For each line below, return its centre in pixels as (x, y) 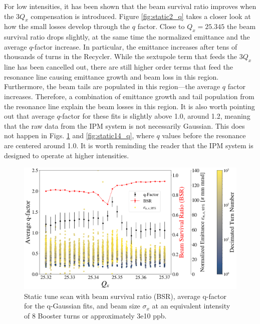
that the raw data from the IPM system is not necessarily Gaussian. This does (124, 125)
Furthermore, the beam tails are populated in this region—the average (112, 86)
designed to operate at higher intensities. (67, 155)
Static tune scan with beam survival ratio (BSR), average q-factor (125, 296)
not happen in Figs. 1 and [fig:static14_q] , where (79, 135)
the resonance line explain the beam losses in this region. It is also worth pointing (129, 106)
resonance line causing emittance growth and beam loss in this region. (111, 76)
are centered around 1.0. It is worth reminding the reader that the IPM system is (129, 145)
